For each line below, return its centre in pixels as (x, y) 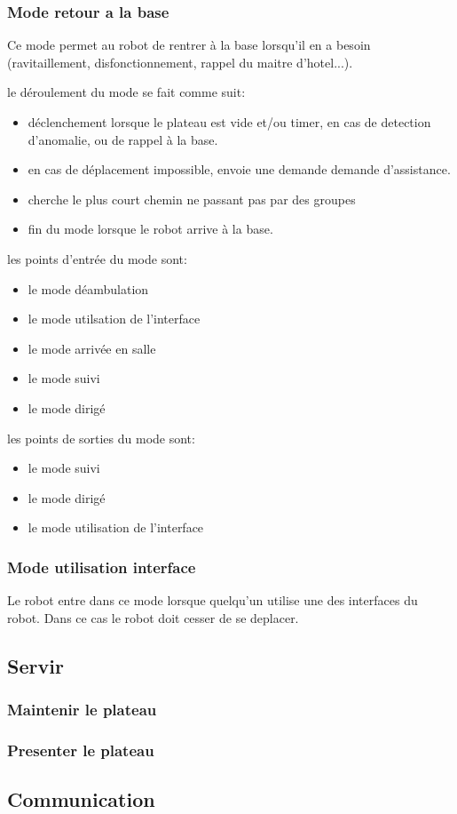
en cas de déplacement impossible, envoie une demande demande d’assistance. (239, 169)
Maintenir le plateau (82, 710)
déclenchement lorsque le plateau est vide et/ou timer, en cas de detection (229, 122)
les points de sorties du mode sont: (101, 438)
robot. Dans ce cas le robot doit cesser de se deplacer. (153, 617)
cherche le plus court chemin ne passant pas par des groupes (192, 199)
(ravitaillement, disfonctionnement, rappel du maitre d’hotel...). (180, 62)
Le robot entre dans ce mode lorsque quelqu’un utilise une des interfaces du (213, 600)
